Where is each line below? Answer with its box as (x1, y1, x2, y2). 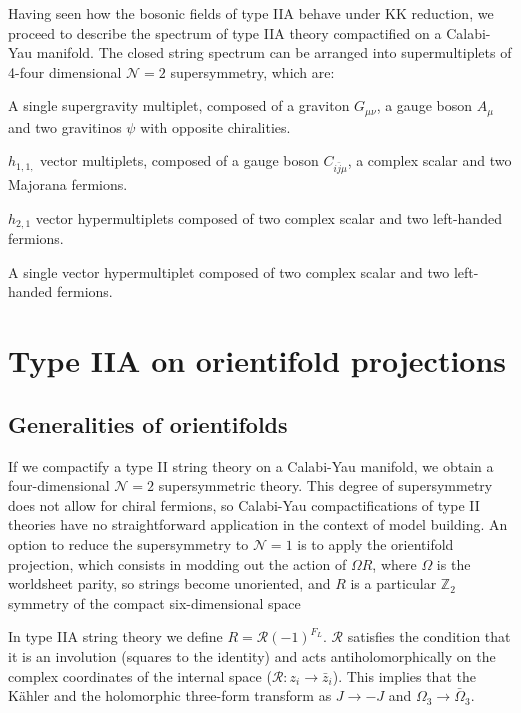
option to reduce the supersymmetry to (8, 533, 249, 554)
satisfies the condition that (347, 626, 511, 647)
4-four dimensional (8, 61, 122, 82)
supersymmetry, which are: (170, 61, 335, 82)
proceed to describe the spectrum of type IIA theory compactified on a (8, 22, 442, 43)
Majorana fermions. (8, 174, 128, 195)
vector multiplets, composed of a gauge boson (40, 150, 319, 171)
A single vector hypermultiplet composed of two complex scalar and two (8, 261, 450, 282)
